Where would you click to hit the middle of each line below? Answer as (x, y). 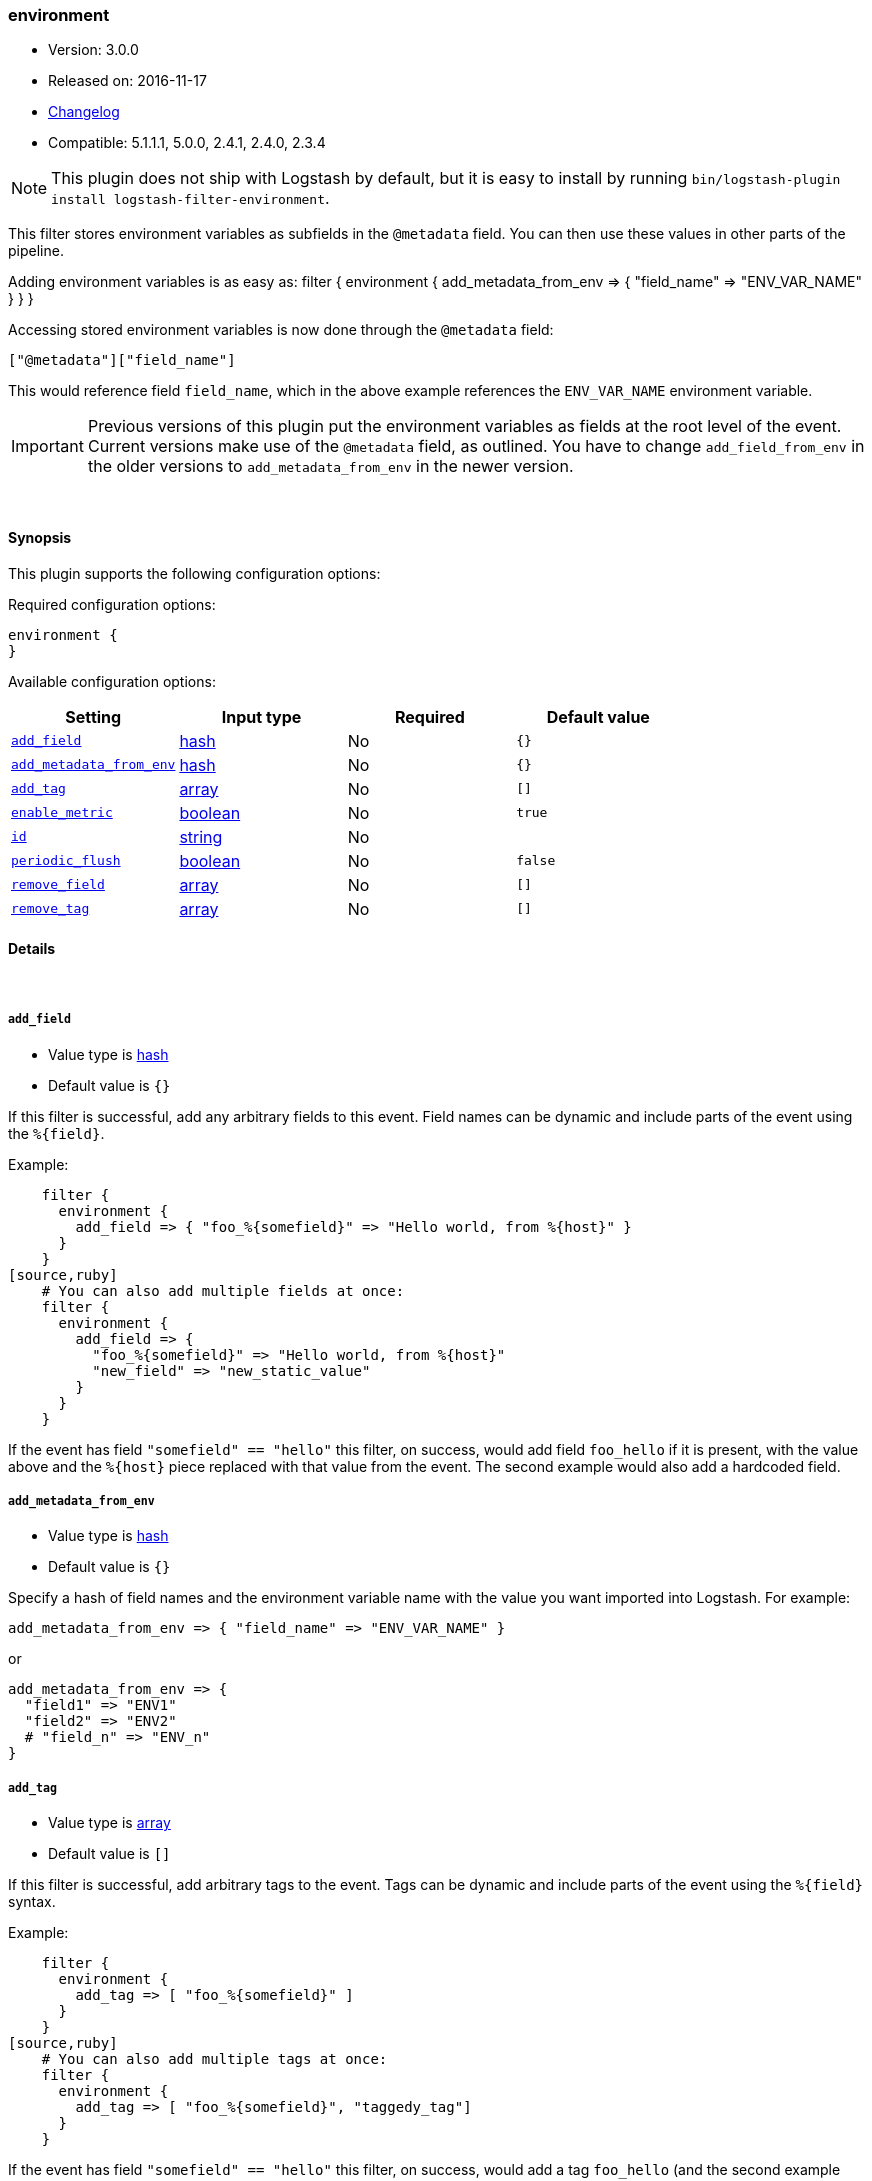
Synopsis (40, 537)
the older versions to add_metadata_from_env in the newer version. (330, 466)
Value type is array (109, 1823)
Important (47, 446)
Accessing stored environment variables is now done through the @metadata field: (281, 330)
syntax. (32, 1902)
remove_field (58, 885)
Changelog (84, 112)
